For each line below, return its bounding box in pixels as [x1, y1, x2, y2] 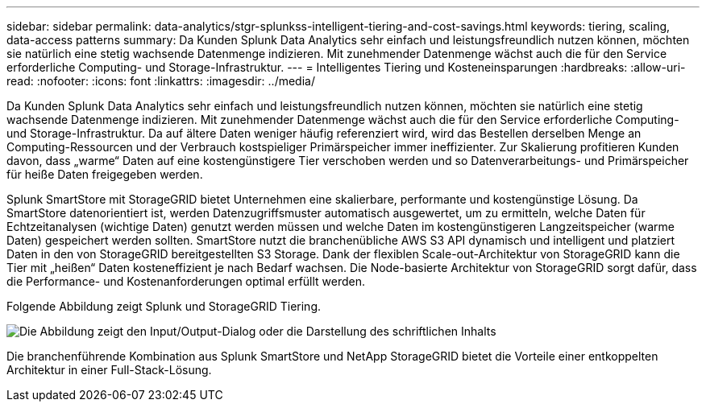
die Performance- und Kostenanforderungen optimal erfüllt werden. [6, 274, 366, 288]
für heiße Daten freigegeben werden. [6, 167, 203, 181]
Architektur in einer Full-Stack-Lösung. [6, 363, 212, 377]
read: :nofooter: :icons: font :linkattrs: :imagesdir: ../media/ [6, 74, 315, 88]
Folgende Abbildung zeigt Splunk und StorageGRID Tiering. [6, 299, 322, 313]
